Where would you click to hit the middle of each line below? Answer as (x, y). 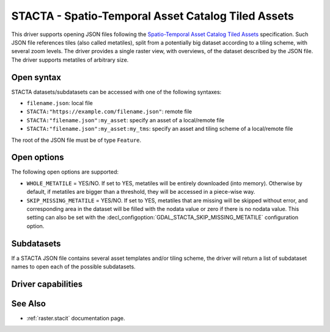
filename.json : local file (60, 103)
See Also (28, 304)
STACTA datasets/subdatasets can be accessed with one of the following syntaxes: (116, 92)
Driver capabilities (47, 284)
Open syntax (36, 77)
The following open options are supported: (65, 172)
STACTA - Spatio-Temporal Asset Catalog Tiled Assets (153, 16)
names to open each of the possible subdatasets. (73, 267)
